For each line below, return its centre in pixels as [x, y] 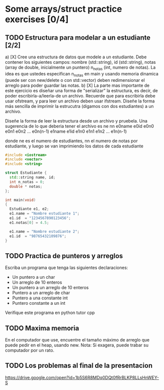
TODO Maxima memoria [42, 328]
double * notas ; [26, 186]
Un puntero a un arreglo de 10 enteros [50, 288]
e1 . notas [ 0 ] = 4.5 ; [29, 222]
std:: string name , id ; [32, 177]
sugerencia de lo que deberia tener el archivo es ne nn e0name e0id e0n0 [80, 126]
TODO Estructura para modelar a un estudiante [78, 37]
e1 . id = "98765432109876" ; [38, 236]
